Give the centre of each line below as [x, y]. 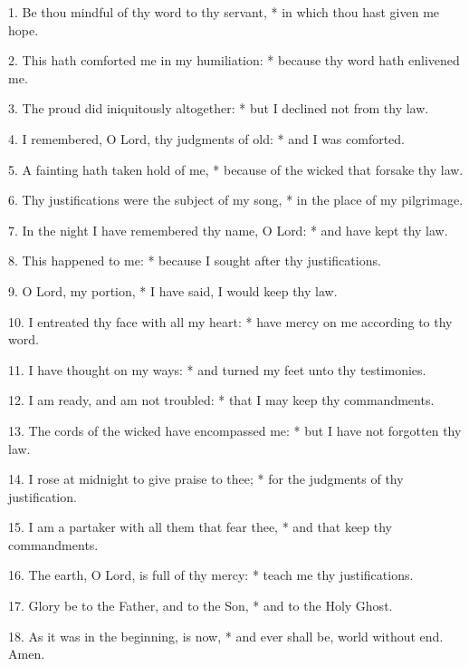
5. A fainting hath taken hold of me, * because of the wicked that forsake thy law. [236, 169]
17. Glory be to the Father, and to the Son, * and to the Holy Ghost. [201, 606]
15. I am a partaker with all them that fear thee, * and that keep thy [200, 527]
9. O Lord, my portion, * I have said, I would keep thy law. [173, 290]
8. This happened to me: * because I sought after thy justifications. [195, 261]
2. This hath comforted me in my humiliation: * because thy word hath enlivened [234, 60]
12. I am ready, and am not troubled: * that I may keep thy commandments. [221, 400]
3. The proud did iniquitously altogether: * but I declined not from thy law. [219, 108]
